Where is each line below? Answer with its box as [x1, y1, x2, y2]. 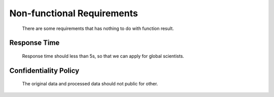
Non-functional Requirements [9, 8, 138, 19]
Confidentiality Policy [9, 66, 80, 75]
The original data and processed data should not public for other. [22, 81, 158, 87]
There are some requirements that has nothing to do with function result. [22, 25, 174, 31]
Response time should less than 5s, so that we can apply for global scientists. [22, 53, 185, 59]
